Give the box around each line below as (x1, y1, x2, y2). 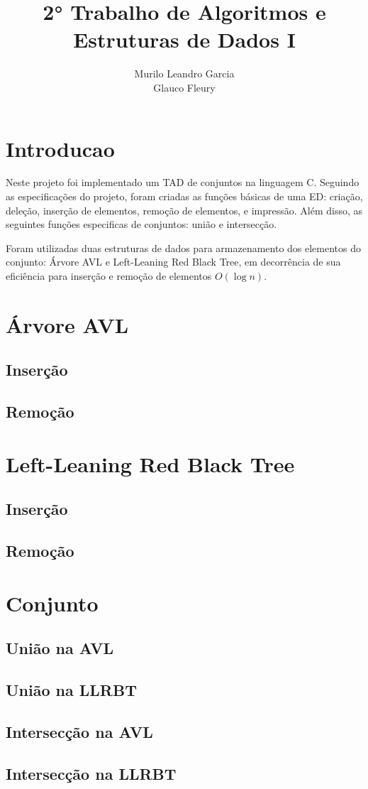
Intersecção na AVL (6, 720, 153, 742)
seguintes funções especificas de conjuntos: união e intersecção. (6, 217, 277, 232)
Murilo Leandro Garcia (134, 66, 235, 81)
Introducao (6, 134, 115, 163)
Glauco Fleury (153, 80, 216, 94)
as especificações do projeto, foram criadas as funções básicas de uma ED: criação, (6, 189, 363, 204)
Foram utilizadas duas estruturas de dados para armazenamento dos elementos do (6, 240, 362, 255)
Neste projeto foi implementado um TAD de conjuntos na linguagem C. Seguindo (6, 175, 359, 190)
